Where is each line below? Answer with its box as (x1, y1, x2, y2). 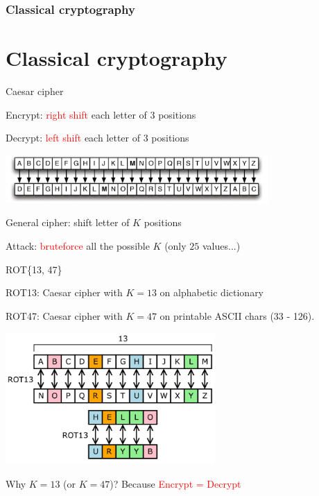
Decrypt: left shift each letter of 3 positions (6, 130, 189, 145)
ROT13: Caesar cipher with (6, 285, 123, 300)
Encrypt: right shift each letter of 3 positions (6, 107, 196, 121)
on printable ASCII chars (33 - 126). (159, 308, 315, 323)
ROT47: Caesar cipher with (6, 308, 123, 323)
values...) (202, 239, 241, 253)
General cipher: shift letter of (6, 215, 130, 230)
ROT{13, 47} (6, 262, 62, 276)
